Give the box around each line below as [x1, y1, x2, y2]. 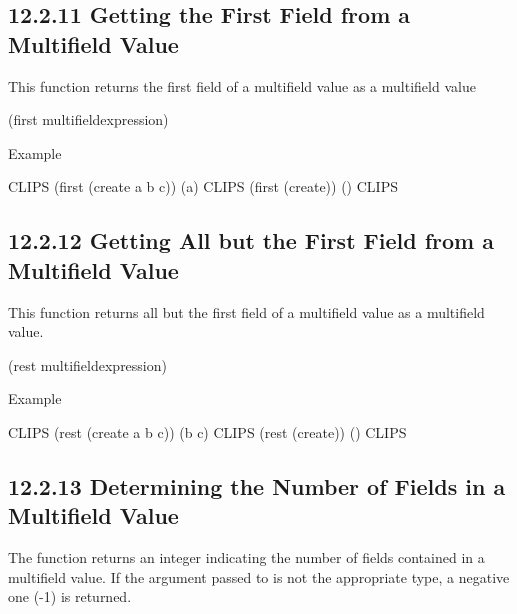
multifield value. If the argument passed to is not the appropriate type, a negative [8, 566, 510, 587]
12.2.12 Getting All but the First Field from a [8, 225, 495, 256]
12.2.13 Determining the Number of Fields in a [8, 470, 506, 501]
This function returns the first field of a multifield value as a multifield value [8, 75, 476, 96]
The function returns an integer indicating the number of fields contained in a [8, 547, 485, 568]
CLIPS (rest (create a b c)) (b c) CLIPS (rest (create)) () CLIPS [8, 421, 407, 442]
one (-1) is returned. [8, 586, 132, 607]
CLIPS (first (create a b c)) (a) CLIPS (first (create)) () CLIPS [8, 176, 398, 197]
